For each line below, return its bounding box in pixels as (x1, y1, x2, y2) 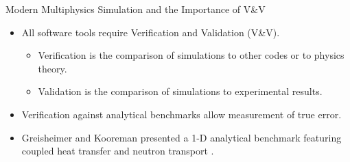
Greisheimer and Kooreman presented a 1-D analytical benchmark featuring (21, 130, 342, 144)
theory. (38, 61, 67, 75)
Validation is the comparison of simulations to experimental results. (38, 84, 323, 98)
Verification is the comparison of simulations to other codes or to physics (38, 48, 345, 62)
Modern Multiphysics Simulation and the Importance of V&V (5, 2, 266, 16)
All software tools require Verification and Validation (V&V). (21, 25, 280, 39)
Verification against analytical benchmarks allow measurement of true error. (21, 107, 342, 121)
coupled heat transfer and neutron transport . (21, 144, 214, 158)
